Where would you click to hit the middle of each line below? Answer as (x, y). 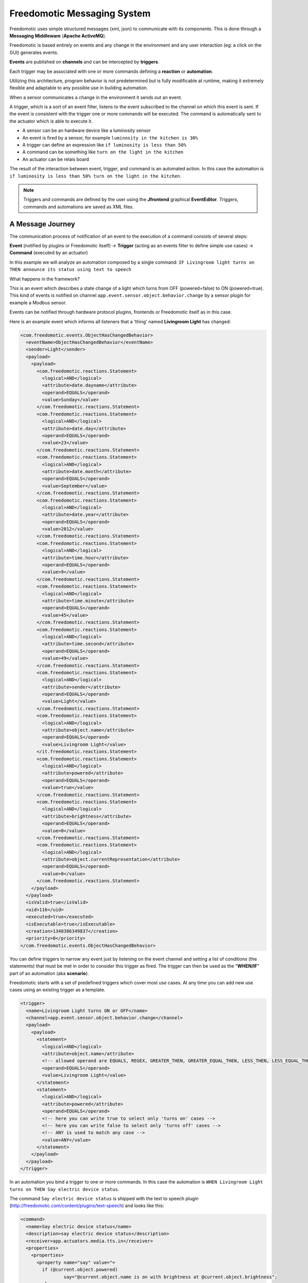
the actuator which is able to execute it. (51, 121)
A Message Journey (42, 224)
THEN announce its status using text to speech (71, 270)
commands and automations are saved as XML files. (79, 207)
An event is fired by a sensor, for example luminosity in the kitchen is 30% (110, 138)
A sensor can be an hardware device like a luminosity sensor (86, 130)
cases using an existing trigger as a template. (57, 990)
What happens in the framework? (45, 279)
